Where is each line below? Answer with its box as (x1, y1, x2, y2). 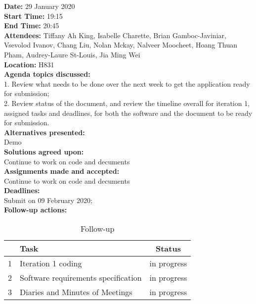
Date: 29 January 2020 (4, 1, 75, 11)
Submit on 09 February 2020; (4, 195, 92, 205)
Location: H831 (4, 59, 54, 69)
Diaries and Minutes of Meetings (20, 286, 132, 298)
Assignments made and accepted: (4, 166, 120, 176)
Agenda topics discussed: (4, 69, 90, 79)
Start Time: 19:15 (4, 10, 63, 21)
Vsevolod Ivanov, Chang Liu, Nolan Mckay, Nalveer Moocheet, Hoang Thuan (4, 40, 238, 50)
